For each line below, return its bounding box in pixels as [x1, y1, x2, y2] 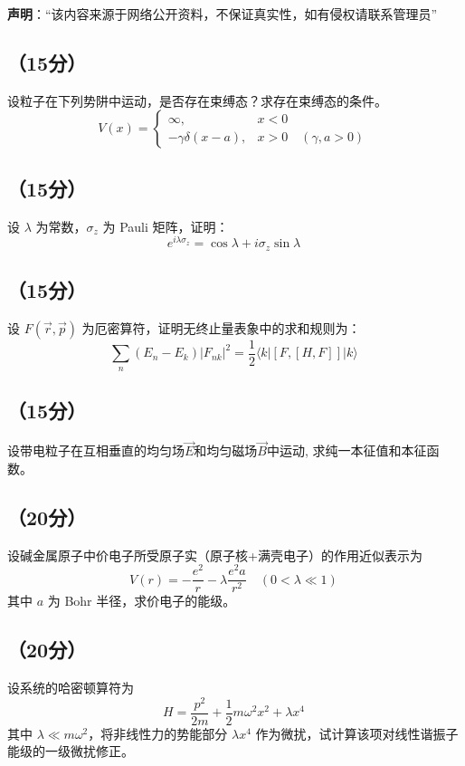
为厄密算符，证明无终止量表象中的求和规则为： [81, 318, 361, 337]
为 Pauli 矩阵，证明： [102, 216, 229, 235]
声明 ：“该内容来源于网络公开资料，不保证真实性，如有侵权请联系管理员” [7, 5, 438, 23]
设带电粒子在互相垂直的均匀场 [7, 441, 185, 460]
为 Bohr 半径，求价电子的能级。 [47, 591, 236, 610]
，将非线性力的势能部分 [88, 723, 228, 742]
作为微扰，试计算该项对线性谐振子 [255, 723, 459, 742]
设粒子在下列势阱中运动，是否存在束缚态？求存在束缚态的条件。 [7, 91, 387, 110]
